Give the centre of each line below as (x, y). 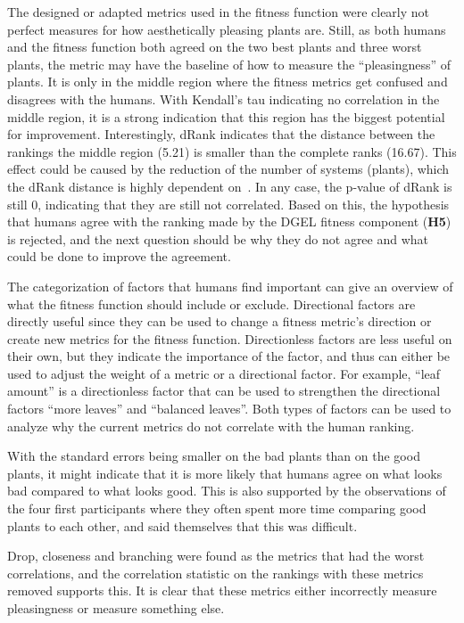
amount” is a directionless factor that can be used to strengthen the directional (224, 391)
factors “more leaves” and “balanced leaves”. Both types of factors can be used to (229, 409)
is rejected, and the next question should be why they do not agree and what (218, 238)
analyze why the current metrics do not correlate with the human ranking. (211, 426)
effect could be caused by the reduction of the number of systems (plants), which (228, 169)
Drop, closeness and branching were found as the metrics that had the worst (216, 556)
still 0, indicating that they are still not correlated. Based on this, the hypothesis (228, 204)
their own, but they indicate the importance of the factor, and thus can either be (229, 356)
